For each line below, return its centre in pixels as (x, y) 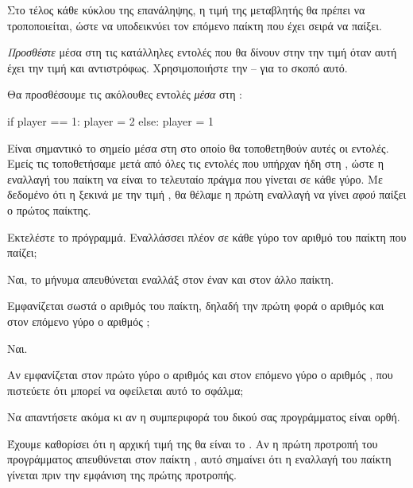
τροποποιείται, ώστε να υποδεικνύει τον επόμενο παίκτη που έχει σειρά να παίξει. (195, 25)
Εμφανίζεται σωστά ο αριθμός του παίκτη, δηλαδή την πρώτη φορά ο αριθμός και (196, 306)
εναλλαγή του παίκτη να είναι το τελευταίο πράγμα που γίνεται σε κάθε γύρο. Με (195, 178)
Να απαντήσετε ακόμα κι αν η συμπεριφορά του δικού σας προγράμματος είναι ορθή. (204, 417)
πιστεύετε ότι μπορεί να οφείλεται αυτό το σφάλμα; (125, 390)
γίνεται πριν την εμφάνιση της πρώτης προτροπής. (122, 475)
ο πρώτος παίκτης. (49, 209)
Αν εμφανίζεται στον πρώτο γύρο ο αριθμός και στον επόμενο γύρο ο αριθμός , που (200, 375)
